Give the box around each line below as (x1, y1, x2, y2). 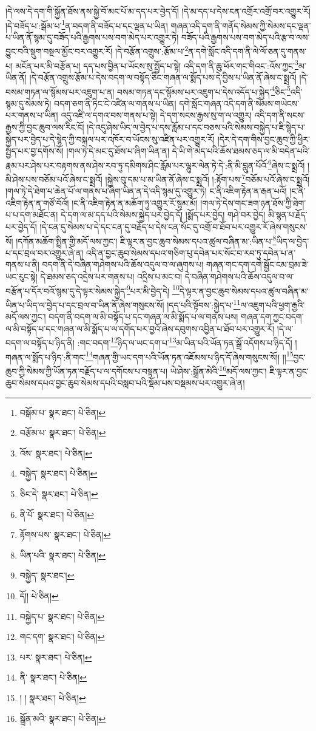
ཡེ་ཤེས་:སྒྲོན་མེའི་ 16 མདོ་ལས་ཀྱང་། (170, 362, 267, 377)
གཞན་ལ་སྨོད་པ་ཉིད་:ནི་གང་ (5, 350, 86, 363)
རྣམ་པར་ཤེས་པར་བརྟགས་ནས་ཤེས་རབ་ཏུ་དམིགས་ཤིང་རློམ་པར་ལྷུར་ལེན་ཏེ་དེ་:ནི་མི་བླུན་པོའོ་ (5, 158, 268, 171)
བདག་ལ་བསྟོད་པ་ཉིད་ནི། (5, 336, 75, 348)
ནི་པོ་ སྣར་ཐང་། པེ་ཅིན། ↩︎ (19, 508, 95, 520)
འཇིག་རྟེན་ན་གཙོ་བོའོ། (5, 196, 69, 209)
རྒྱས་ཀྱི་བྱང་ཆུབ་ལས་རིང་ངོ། (5, 120, 84, 133)
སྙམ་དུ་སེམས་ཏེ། (5, 97, 52, 109)
